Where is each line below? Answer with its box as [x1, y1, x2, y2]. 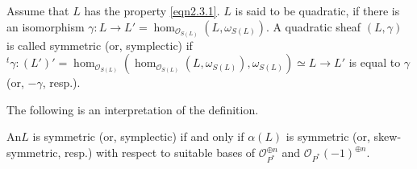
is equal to [348, 54, 401, 71]
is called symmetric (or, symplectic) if [6, 36, 193, 53]
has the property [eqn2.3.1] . [84, 2, 220, 19]
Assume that [6, 2, 69, 19]
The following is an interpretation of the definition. [6, 101, 259, 117]
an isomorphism [6, 18, 85, 35]
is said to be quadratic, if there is [235, 2, 400, 19]
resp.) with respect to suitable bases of [65, 144, 256, 161]
